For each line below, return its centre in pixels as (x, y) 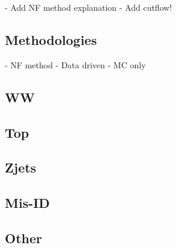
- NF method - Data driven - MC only (75, 64)
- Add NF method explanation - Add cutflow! (89, 7)
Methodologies (51, 39)
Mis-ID (27, 203)
